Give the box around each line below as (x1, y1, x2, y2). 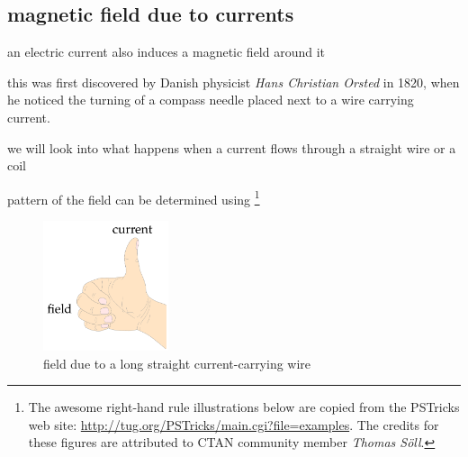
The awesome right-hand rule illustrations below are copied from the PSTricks (28, 398, 460, 416)
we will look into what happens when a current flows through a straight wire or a (7, 138, 456, 157)
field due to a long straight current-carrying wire (43, 353, 311, 372)
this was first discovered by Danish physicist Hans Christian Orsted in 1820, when (7, 72, 460, 91)
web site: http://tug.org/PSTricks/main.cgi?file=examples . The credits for (28, 415, 439, 434)
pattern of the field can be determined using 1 (7, 187, 260, 208)
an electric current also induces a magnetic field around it (7, 42, 326, 61)
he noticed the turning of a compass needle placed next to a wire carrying (7, 90, 414, 109)
